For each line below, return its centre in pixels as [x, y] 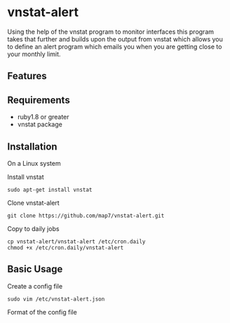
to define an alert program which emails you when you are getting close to [115, 46]
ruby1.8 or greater [43, 117]
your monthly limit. [34, 54]
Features [27, 76]
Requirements [39, 100]
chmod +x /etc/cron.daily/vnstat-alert [66, 248]
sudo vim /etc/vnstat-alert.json [56, 299]
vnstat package [40, 124]
